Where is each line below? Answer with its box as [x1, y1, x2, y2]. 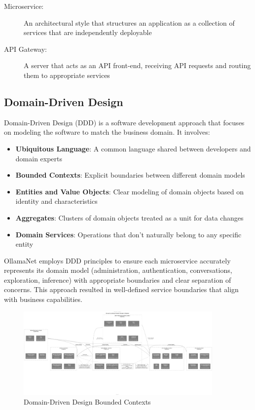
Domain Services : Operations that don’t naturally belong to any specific [15, 229, 242, 239]
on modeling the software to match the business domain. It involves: [4, 127, 210, 137]
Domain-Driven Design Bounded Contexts [24, 397, 151, 407]
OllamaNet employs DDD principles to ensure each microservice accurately [4, 255, 231, 265]
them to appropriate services [24, 70, 110, 80]
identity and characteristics [15, 196, 98, 206]
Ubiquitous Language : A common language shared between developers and [15, 143, 251, 153]
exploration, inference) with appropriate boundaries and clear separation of [4, 274, 231, 285]
